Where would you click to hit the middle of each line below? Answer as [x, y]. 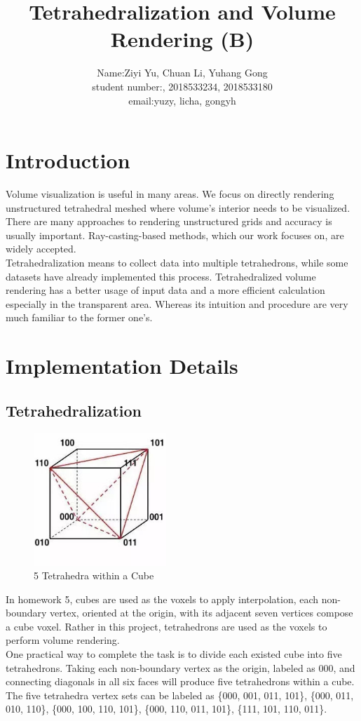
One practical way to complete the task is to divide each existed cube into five [174, 654]
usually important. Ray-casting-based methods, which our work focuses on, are [175, 235]
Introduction [68, 160]
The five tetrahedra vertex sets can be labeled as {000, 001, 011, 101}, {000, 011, [180, 695]
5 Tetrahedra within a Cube [94, 575]
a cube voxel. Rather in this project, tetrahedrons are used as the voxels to [166, 626]
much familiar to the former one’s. [79, 317]
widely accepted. [41, 249]
